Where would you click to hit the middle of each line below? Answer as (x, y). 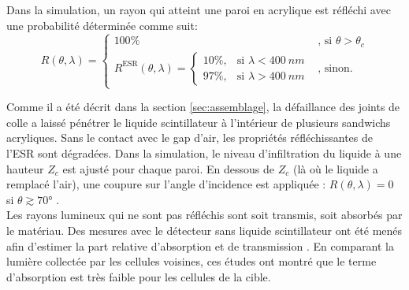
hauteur (25, 168)
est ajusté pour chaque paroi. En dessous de (169, 168)
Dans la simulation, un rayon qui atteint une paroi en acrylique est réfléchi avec (199, 9)
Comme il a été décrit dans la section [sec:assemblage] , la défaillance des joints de (203, 107)
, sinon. (335, 68)
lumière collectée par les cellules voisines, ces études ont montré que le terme (191, 261)
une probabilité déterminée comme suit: (102, 25)
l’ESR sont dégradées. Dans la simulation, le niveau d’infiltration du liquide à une (204, 153)
